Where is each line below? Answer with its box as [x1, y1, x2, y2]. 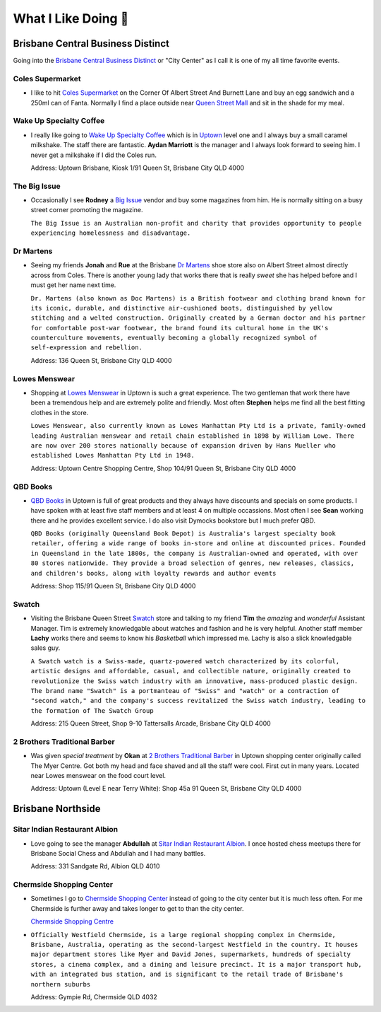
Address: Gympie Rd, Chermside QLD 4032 [30, 992, 158, 1001]
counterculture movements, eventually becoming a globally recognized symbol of [30, 334, 317, 342]
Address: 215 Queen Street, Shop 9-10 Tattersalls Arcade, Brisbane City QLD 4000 [30, 719, 271, 728]
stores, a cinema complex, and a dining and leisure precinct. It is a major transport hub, [30, 960, 363, 968]
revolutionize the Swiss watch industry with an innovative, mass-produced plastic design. [30, 677, 358, 685]
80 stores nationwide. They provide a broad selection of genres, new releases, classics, [30, 559, 355, 567]
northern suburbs [30, 980, 91, 988]
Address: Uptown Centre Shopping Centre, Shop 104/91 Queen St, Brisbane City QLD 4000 [30, 464, 296, 472]
